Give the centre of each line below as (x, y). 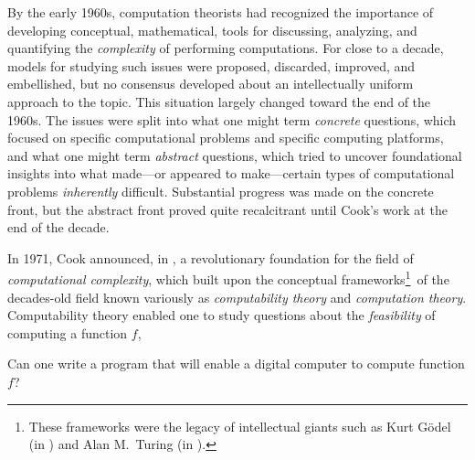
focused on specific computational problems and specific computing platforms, (226, 138)
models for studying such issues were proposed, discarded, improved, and (211, 65)
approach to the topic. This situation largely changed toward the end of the (219, 101)
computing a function (68, 332)
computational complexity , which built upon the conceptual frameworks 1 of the (228, 278)
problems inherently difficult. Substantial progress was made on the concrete (221, 191)
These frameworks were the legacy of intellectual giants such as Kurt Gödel (240, 426)
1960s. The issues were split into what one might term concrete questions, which (232, 119)
